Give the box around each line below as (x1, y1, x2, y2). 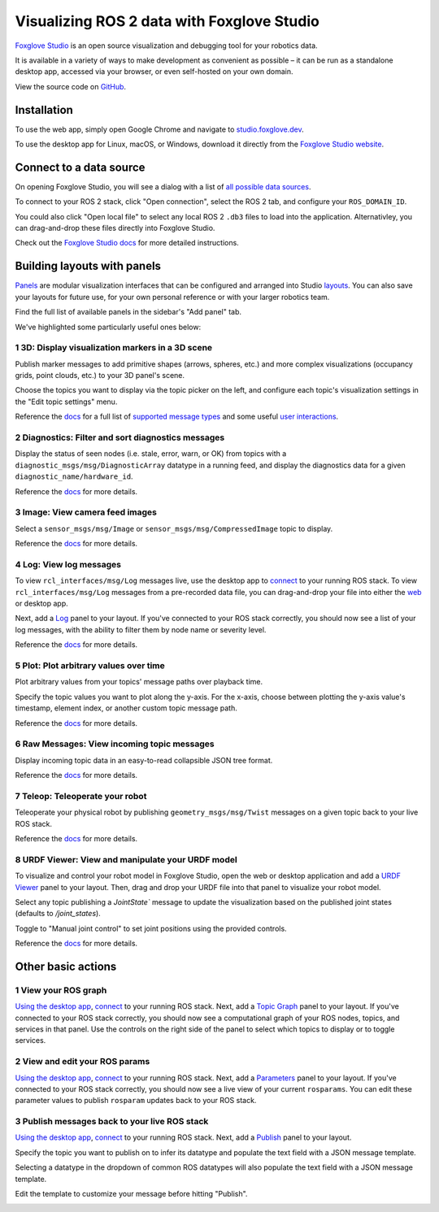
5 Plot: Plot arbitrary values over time (15, 659, 166, 671)
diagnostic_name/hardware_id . (15, 471, 133, 481)
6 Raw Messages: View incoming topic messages (15, 738, 215, 749)
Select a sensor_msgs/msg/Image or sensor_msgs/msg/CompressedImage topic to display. (15, 523, 333, 533)
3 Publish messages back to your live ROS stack (15, 1116, 209, 1127)
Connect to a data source (15, 160, 146, 174)
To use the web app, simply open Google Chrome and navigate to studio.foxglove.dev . (15, 124, 304, 134)
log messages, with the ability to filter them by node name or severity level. (15, 624, 267, 634)
